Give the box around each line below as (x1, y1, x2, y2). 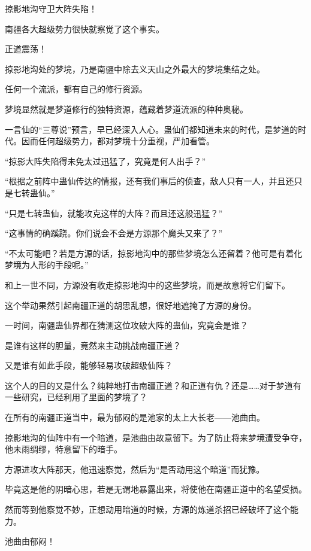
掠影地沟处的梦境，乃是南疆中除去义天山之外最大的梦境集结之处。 (5, 62, 265, 75)
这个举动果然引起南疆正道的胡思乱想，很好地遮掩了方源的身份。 (5, 299, 256, 311)
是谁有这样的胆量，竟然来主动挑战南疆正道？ (5, 339, 181, 351)
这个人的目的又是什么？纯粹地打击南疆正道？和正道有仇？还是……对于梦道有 (5, 379, 301, 391)
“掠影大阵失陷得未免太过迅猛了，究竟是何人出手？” (5, 154, 206, 167)
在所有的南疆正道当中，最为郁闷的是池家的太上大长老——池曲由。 (5, 411, 265, 424)
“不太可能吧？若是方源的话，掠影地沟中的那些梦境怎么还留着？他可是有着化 (5, 246, 303, 259)
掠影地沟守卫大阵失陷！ (5, 2, 97, 14)
